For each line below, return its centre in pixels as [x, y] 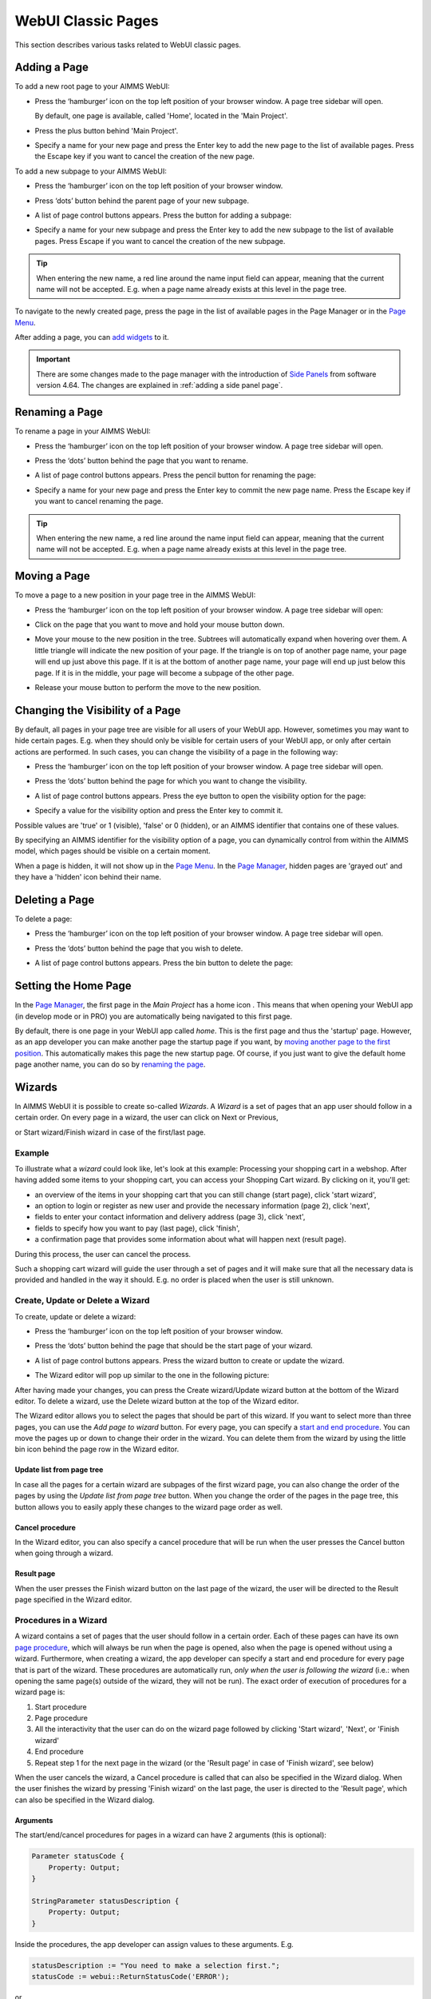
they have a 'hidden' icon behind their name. [88, 877]
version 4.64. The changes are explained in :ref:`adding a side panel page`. [160, 385]
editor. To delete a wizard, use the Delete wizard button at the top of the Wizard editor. [157, 1401]
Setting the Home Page [73, 986]
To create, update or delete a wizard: [75, 1316]
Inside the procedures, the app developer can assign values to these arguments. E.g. [154, 1944]
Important [53, 359]
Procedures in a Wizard [61, 1620]
